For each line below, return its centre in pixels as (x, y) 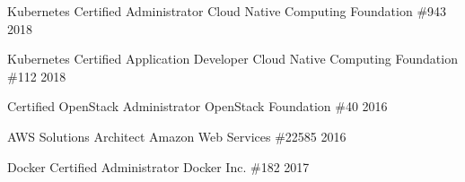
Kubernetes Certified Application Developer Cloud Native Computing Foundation (232, 59)
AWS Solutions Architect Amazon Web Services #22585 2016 (177, 136)
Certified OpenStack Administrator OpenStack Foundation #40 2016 (197, 106)
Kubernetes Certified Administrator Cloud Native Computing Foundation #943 (227, 11)
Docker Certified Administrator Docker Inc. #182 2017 (158, 166)
